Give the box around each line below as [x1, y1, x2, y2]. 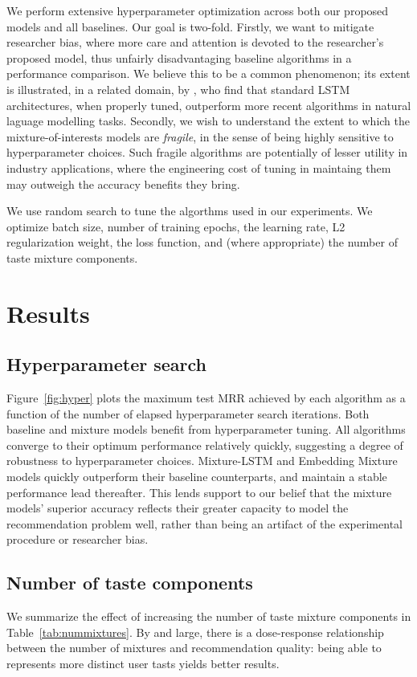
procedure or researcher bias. [6, 531, 149, 548]
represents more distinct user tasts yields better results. [6, 655, 280, 671]
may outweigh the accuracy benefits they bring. [6, 175, 240, 192]
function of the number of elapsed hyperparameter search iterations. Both [6, 405, 370, 422]
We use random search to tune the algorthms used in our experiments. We [6, 202, 373, 219]
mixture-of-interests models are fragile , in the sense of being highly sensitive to [6, 128, 394, 145]
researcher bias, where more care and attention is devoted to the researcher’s [6, 34, 384, 51]
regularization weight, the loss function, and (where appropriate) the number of [6, 234, 398, 251]
